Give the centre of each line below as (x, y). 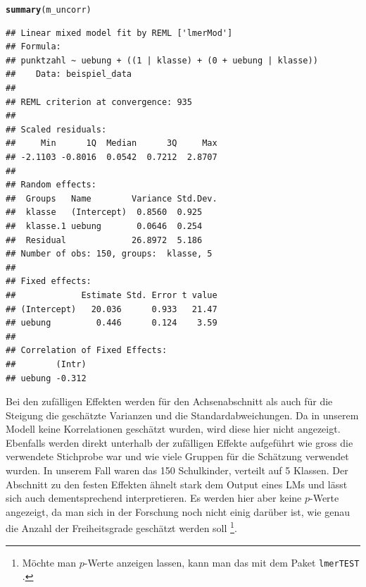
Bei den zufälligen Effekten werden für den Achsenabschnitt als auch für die (169, 401)
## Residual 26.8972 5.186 (104, 240)
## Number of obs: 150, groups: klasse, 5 (109, 254)
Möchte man (49, 562)
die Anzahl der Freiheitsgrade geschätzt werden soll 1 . (121, 527)
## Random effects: (51, 185)
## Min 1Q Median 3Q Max (112, 143)
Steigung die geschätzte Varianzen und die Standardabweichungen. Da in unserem (182, 415)
